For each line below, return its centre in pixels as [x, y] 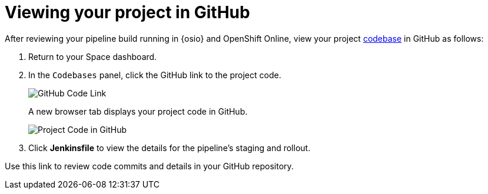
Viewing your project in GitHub [127, 12]
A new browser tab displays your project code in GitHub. [138, 111]
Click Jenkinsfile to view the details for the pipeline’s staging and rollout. [170, 148]
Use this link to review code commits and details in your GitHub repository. [149, 166]
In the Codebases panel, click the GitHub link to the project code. [155, 75]
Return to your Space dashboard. [93, 56]
